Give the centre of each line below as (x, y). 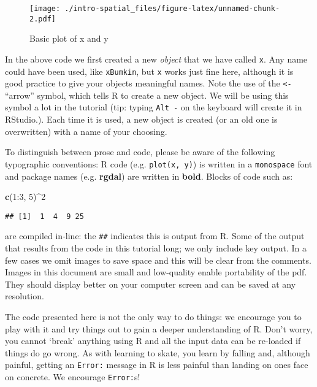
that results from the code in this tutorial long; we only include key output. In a (156, 248)
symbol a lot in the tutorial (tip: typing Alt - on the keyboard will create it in (154, 107)
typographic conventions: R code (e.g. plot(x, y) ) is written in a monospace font (159, 163)
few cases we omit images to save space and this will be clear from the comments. (158, 260)
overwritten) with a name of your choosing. (86, 131)
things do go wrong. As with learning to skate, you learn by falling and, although (158, 352)
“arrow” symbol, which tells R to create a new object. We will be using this (147, 95)
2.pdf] (43, 19)
